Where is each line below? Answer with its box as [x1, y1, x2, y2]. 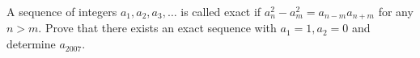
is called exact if [180, 3, 261, 19]
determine [6, 35, 56, 52]
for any [378, 3, 414, 19]
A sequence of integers [6, 3, 117, 19]
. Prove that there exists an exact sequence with [38, 19, 277, 36]
